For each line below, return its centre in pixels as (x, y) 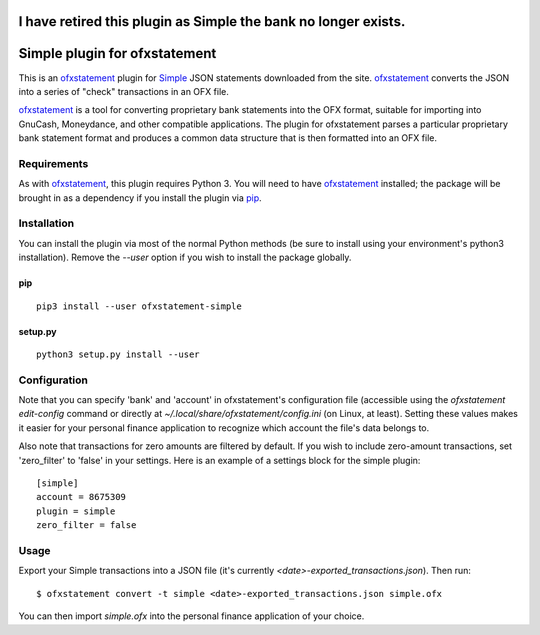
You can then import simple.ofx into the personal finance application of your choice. (191, 616)
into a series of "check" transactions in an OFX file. (123, 91)
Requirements (53, 163)
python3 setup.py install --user (118, 354)
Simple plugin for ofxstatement (117, 53)
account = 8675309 (81, 497)
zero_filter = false (86, 525)
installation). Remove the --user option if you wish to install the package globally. (185, 257)
